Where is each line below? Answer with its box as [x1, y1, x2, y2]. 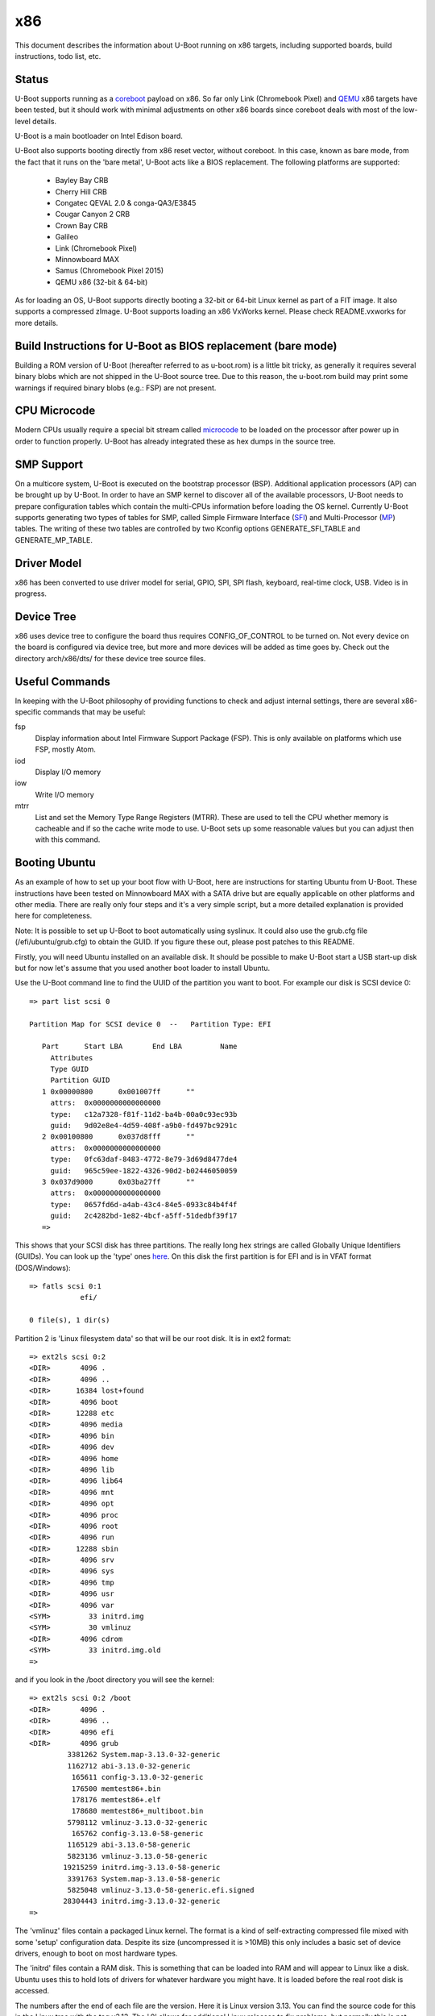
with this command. [35, 835, 101, 844]
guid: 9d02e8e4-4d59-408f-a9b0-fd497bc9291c [50, 1121, 238, 1131]
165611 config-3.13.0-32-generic [71, 1772, 204, 1782]
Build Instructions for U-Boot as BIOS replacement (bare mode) [14, 339, 338, 352]
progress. [14, 589, 48, 598]
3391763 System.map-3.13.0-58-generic [67, 1874, 221, 1883]
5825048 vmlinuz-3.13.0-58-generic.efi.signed [67, 1885, 255, 1895]
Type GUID [50, 1064, 89, 1074]
